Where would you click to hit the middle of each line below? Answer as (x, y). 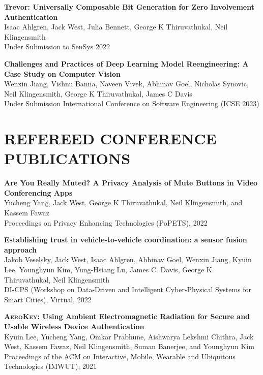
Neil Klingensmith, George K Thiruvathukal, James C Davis (98, 93)
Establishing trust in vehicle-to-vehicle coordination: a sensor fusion (126, 240)
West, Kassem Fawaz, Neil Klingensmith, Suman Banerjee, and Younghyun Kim (129, 346)
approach (20, 249)
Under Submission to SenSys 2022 (57, 46)
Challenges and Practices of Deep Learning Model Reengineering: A (126, 63)
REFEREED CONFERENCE (110, 138)
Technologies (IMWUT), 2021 (51, 366)
